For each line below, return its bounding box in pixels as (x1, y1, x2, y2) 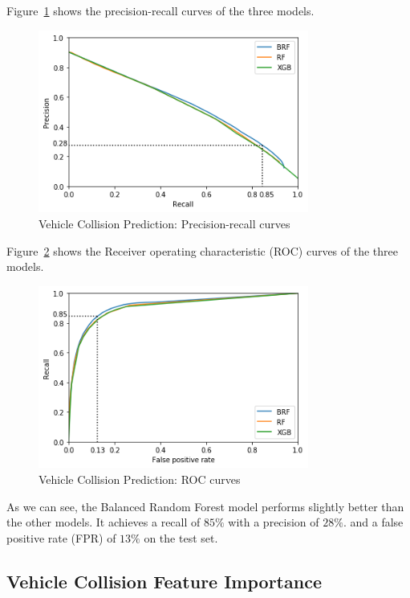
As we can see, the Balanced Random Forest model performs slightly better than (6, 498, 404, 514)
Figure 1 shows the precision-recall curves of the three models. (6, 2, 315, 18)
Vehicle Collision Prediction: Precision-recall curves (39, 215, 290, 231)
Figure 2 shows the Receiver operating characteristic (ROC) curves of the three (6, 242, 399, 259)
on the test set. (144, 529, 218, 546)
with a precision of (228, 514, 319, 530)
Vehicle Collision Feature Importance (6, 568, 322, 593)
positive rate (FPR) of (6, 529, 116, 546)
